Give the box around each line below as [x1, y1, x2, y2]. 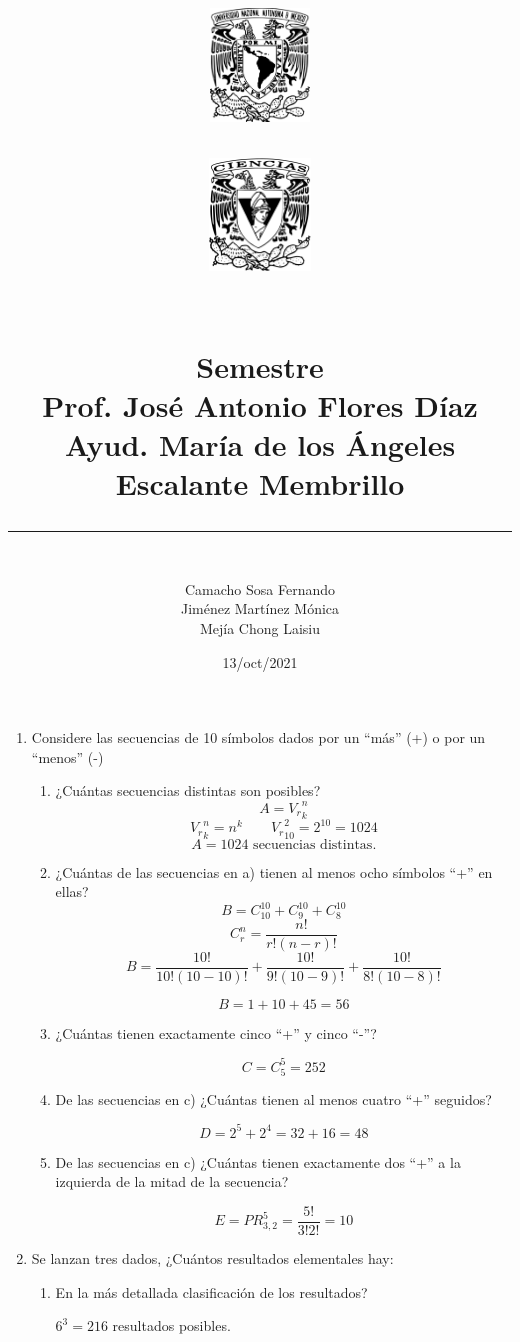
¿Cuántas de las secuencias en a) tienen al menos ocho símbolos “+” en [55, 861, 493, 882]
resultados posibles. [112, 1315, 231, 1336]
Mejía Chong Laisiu [199, 618, 321, 639]
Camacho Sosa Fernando [184, 578, 336, 599]
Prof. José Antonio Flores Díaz [42, 384, 478, 425]
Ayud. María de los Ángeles [64, 423, 456, 464]
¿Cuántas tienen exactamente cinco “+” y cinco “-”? [55, 1022, 377, 1043]
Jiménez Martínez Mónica [180, 598, 340, 619]
